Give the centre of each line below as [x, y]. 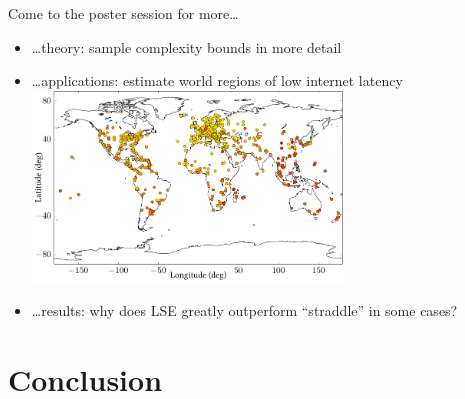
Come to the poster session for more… [123, 13]
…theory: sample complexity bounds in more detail [186, 46]
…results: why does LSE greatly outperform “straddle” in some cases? [244, 310]
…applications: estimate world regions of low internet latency [217, 80]
